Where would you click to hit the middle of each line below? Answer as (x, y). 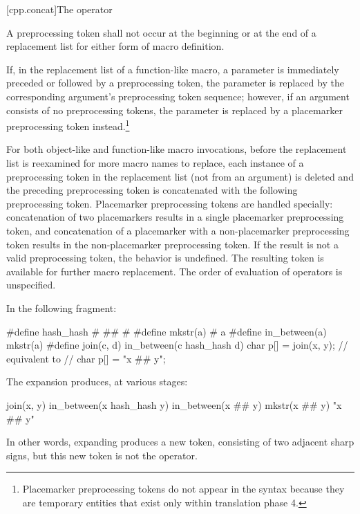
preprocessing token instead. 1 (68, 125)
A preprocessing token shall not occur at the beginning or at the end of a (161, 32)
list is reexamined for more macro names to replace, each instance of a (155, 163)
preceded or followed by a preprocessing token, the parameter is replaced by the (175, 83)
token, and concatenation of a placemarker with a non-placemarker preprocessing (178, 230)
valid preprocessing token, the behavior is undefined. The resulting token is (165, 258)
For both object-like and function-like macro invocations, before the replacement (177, 149)
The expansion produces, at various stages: (97, 382)
